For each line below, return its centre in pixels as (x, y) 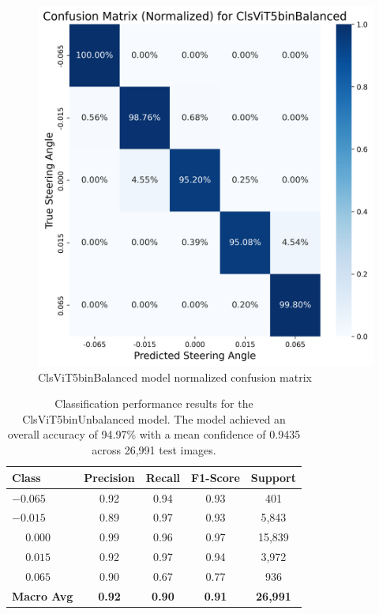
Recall (163, 477)
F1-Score (216, 477)
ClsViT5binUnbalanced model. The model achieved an (154, 418)
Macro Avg (43, 595)
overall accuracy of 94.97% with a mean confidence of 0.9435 (154, 434)
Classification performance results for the (154, 403)
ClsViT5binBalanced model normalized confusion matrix (175, 377)
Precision (109, 477)
